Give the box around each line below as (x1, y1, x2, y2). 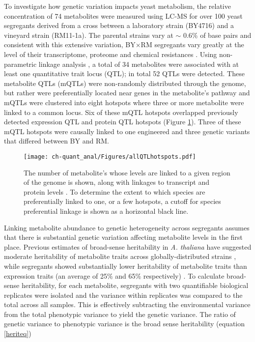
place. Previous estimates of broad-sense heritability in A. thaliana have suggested (4, 241, 252, 252)
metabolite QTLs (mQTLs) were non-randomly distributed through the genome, (4, 78, 246, 88)
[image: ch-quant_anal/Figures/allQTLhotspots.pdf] (24, 153, 196, 160)
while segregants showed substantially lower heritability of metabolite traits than (4, 260, 247, 271)
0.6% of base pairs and (183, 29, 252, 40)
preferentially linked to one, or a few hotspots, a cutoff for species (24, 196, 221, 206)
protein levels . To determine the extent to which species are (24, 186, 205, 197)
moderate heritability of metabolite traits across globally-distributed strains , (4, 251, 236, 261)
